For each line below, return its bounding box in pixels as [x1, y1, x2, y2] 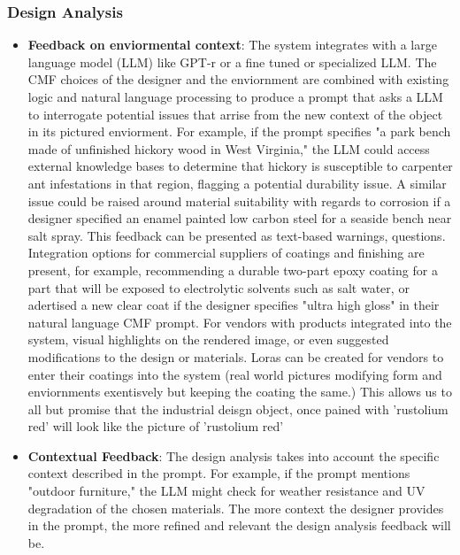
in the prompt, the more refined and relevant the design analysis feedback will [27, 516, 451, 535]
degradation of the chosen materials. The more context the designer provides [27, 498, 444, 517]
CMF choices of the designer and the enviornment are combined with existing [27, 70, 449, 89]
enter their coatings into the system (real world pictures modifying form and [27, 365, 442, 383]
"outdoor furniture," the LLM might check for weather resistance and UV [27, 482, 425, 500]
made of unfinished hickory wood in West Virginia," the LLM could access [27, 139, 430, 158]
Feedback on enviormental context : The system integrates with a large [27, 35, 437, 54]
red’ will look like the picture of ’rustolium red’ [27, 417, 284, 436]
